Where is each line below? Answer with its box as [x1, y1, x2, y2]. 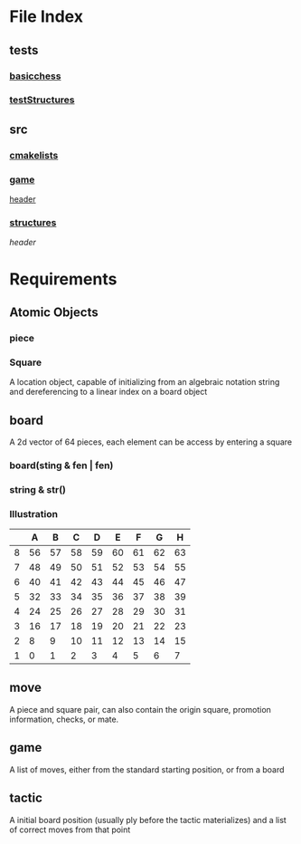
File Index [9, 6, 84, 27]
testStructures [9, 93, 75, 106]
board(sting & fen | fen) [9, 459, 114, 472]
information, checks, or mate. [9, 714, 119, 724]
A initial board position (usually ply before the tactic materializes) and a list [9, 814, 287, 825]
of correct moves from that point [9, 824, 131, 835]
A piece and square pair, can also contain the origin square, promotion [9, 704, 271, 715]
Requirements [9, 269, 118, 289]
